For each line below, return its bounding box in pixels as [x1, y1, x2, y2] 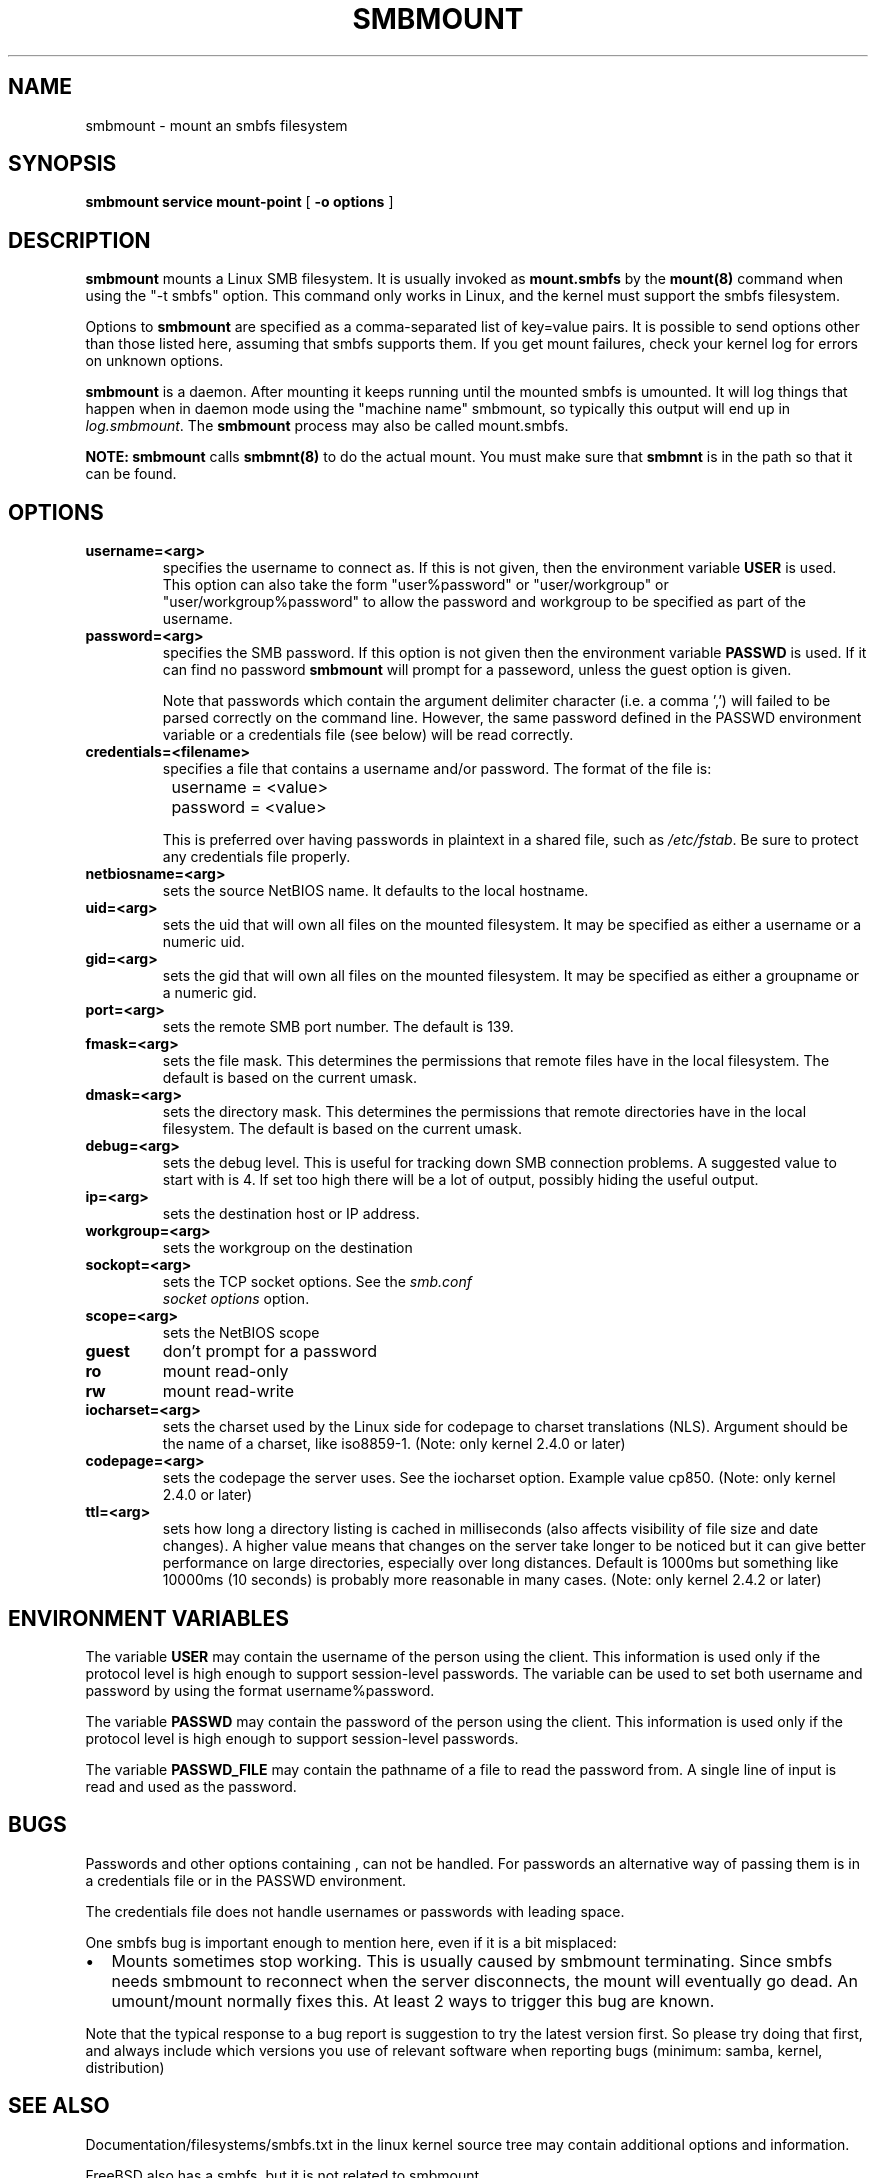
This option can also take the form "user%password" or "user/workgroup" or [162, 576, 669, 594]
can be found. [85, 465, 177, 483]
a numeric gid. [162, 984, 257, 1002]
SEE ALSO [8, 2093, 110, 2119]
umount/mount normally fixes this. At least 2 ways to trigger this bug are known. [111, 1990, 715, 2011]
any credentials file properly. [162, 848, 351, 866]
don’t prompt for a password [162, 1341, 377, 1362]
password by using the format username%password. [85, 1681, 435, 1699]
